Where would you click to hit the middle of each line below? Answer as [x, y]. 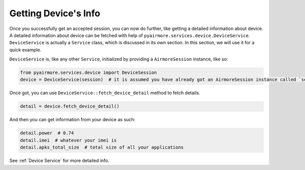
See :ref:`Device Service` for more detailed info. [59, 161]
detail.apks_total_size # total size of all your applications [102, 147]
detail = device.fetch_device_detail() [70, 106]
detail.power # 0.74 [47, 133]
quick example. [25, 50]
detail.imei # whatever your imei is [68, 140]
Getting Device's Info [55, 13]
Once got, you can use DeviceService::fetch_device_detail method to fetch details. [105, 93]
